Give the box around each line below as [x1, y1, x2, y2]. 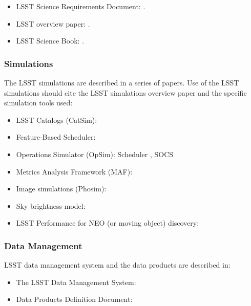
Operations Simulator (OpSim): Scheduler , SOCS [16, 148, 174, 159]
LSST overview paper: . [16, 18, 90, 29]
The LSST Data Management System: [16, 276, 136, 287]
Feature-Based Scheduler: [16, 132, 96, 142]
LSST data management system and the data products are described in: [4, 259, 231, 270]
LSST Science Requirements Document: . [16, 1, 145, 11]
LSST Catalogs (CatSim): [16, 114, 97, 125]
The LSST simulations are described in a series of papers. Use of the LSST [4, 77, 239, 88]
